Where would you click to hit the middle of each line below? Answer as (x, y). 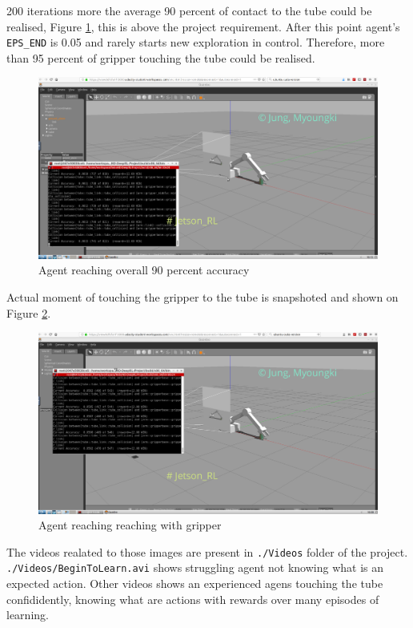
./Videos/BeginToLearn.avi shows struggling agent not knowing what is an (195, 567)
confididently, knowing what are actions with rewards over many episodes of (193, 599)
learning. (28, 615)
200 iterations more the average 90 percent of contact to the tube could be (189, 10)
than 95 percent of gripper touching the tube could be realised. (161, 57)
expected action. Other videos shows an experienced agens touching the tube (195, 583)
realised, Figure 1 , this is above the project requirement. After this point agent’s (203, 26)
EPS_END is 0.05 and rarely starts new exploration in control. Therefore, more (196, 42)
